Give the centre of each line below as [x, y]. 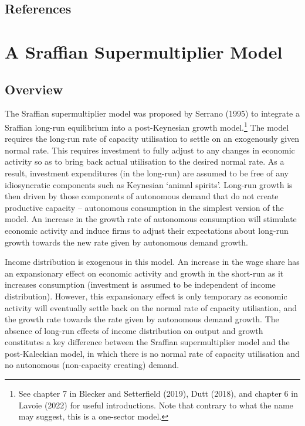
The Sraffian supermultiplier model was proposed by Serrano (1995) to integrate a [152, 113]
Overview [34, 89]
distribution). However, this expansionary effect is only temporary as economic [146, 296]
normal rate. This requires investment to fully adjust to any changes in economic [150, 150]
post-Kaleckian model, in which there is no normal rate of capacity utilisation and [152, 353]
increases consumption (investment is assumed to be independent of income [140, 284]
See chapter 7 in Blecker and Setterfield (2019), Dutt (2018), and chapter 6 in [158, 393]
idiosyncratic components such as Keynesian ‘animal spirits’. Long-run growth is [149, 184]
